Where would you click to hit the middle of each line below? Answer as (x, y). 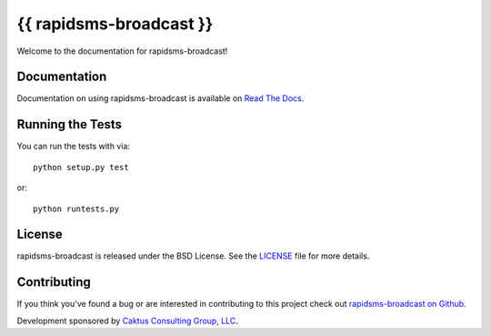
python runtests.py (76, 209)
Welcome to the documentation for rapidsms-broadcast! (122, 51)
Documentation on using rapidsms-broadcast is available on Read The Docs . (160, 98)
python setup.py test (81, 167)
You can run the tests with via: (74, 147)
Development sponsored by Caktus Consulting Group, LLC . (127, 321)
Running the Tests (70, 124)
